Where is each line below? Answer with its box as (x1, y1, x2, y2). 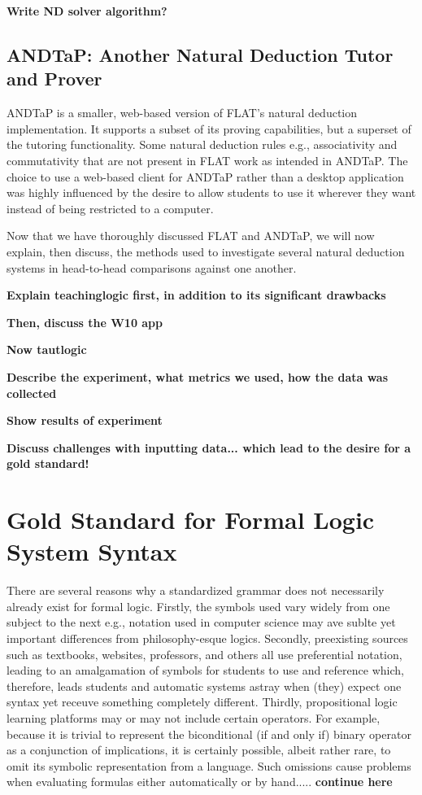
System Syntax (7, 535, 177, 568)
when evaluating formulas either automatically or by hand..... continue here (7, 773, 393, 790)
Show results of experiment (7, 412, 163, 429)
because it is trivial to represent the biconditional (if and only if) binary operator (7, 725, 411, 742)
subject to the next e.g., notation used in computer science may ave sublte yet (7, 614, 396, 631)
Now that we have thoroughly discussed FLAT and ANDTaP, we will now (7, 227, 375, 244)
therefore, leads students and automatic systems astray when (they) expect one (7, 677, 402, 694)
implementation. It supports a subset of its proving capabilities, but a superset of (7, 120, 411, 137)
